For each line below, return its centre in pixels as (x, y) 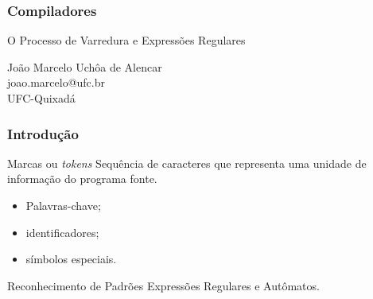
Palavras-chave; (63, 205)
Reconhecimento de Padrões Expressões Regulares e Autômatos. (163, 285)
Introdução (43, 133)
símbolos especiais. (71, 259)
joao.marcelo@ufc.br (56, 82)
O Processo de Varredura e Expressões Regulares (126, 40)
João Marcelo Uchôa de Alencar (85, 66)
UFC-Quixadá (41, 98)
